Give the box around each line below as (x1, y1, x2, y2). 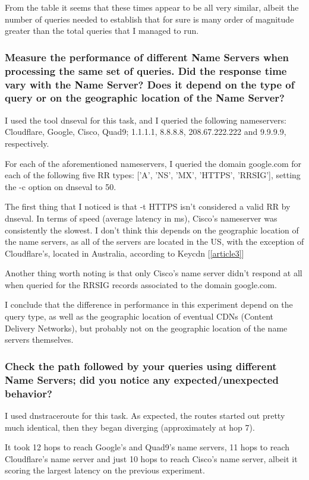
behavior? (5, 386, 52, 400)
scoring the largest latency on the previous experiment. (5, 464, 205, 476)
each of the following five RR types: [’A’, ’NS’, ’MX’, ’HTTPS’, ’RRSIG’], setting (5, 169, 301, 181)
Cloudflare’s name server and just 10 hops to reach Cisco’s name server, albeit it (5, 452, 298, 465)
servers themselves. (5, 333, 74, 346)
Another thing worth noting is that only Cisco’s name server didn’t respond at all (5, 267, 302, 279)
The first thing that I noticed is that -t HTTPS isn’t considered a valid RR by (5, 200, 291, 213)
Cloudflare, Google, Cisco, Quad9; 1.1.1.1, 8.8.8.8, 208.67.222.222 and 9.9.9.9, (5, 125, 286, 138)
